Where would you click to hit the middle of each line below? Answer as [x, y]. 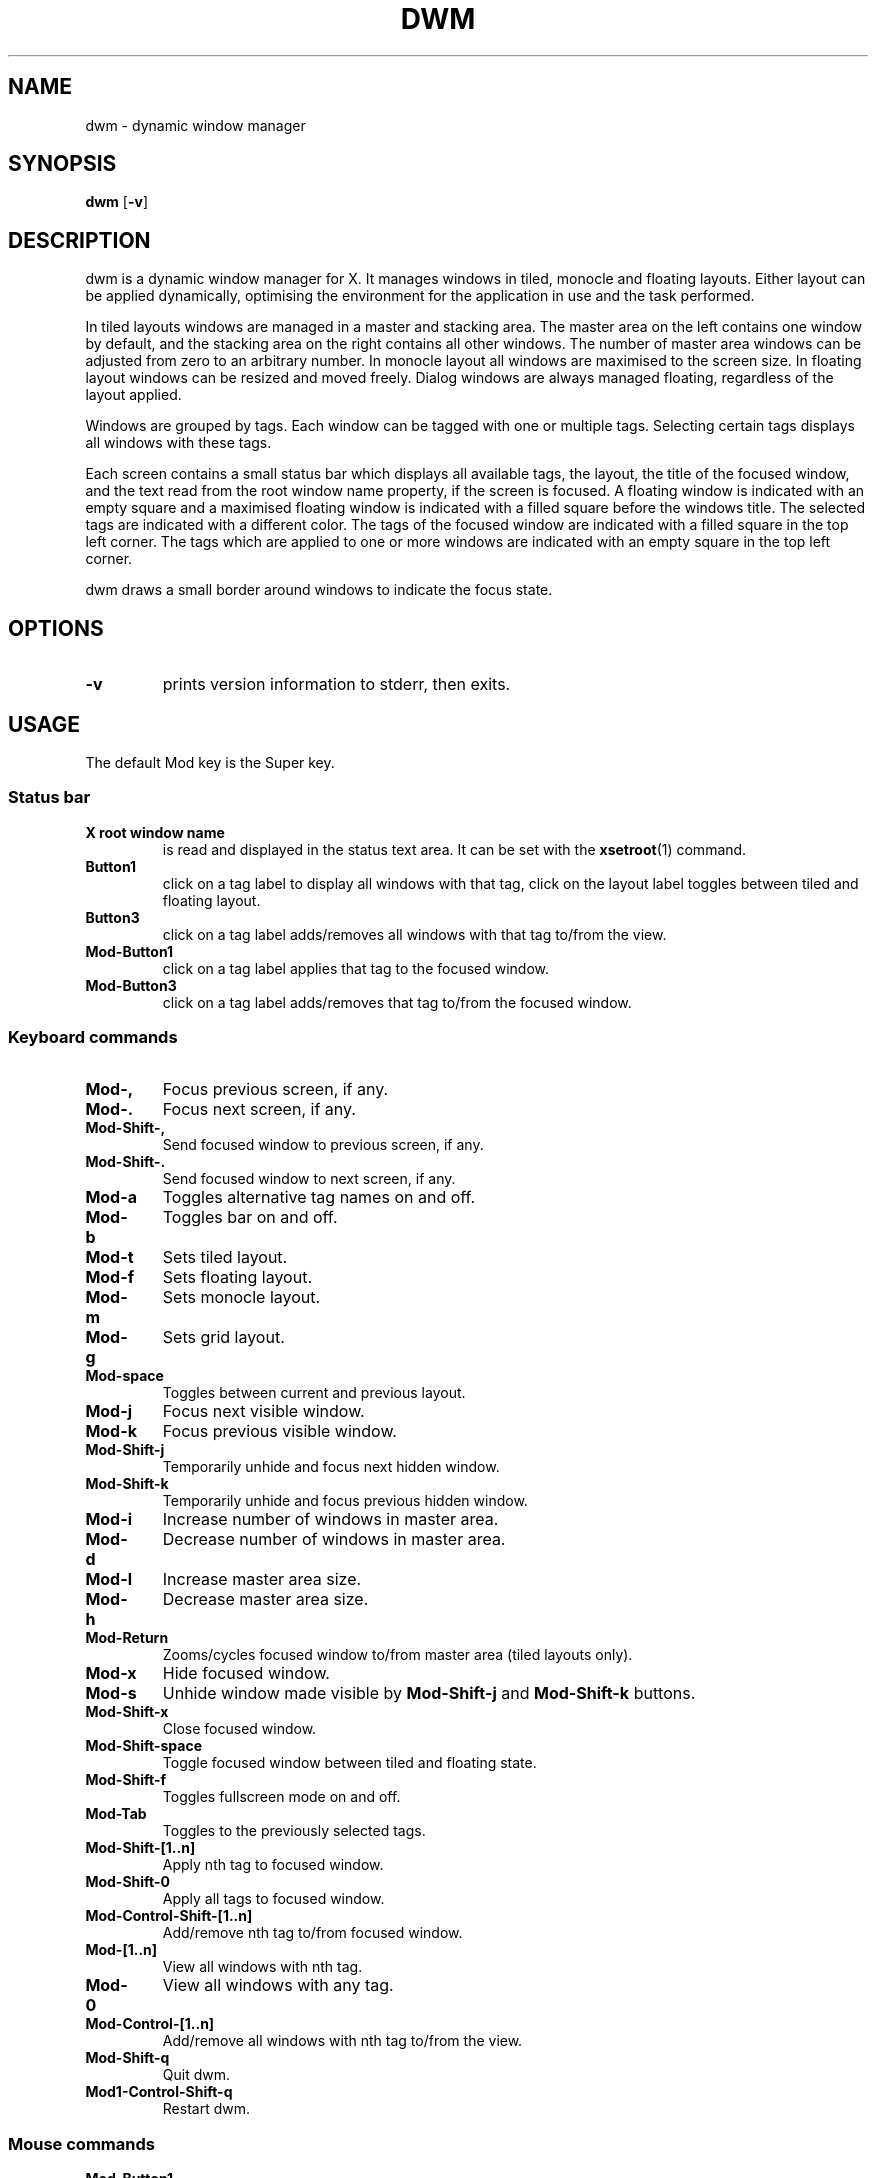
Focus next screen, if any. [259, 1109]
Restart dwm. [206, 2109]
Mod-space [124, 1376]
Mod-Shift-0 [127, 1882]
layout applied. [133, 395]
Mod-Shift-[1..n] [140, 1848]
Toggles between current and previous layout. [314, 1393]
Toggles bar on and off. [250, 1217]
